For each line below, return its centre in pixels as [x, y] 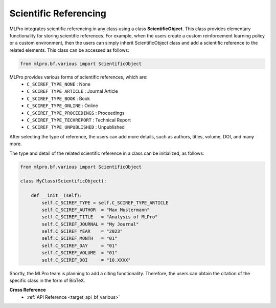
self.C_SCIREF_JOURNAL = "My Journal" [90, 224]
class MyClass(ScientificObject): [63, 181]
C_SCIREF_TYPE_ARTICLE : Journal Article [73, 91]
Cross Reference [28, 290]
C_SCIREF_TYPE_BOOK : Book [59, 98]
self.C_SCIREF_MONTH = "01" [79, 239]
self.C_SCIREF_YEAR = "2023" [82, 231]
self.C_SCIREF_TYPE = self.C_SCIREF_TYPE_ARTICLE [105, 203]
